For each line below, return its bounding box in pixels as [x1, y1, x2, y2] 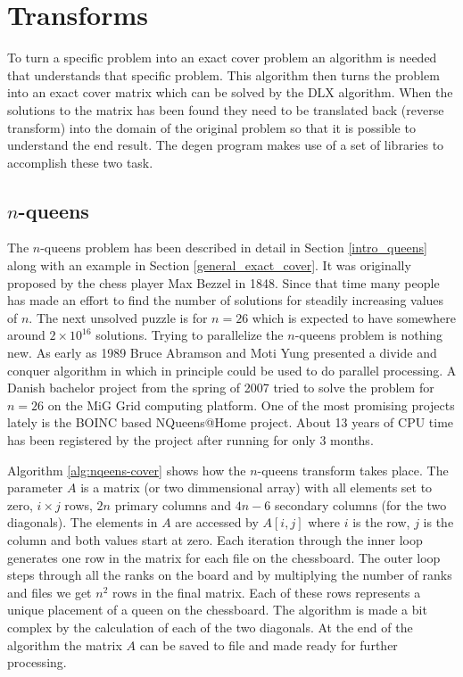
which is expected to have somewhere [252, 308, 456, 326]
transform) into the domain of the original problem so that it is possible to [7, 118, 416, 136]
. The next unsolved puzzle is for [29, 308, 208, 326]
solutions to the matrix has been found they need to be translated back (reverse [7, 100, 444, 119]
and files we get [7, 582, 92, 601]
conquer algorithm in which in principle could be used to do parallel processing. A [7, 360, 457, 379]
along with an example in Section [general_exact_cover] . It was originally [7, 256, 411, 275]
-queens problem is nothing [294, 326, 443, 344]
